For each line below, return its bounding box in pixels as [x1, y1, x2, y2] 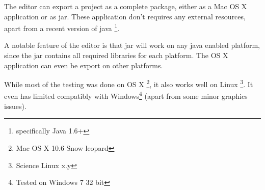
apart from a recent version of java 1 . [4, 21, 120, 33]
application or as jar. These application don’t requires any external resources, [4, 11, 246, 21]
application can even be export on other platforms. [4, 60, 163, 70]
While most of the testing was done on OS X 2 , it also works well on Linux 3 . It [4, 77, 253, 89]
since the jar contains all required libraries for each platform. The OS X [4, 50, 228, 61]
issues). [4, 100, 26, 111]
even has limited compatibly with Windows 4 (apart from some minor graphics [4, 89, 248, 101]
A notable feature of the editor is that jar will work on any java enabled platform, [4, 40, 260, 50]
